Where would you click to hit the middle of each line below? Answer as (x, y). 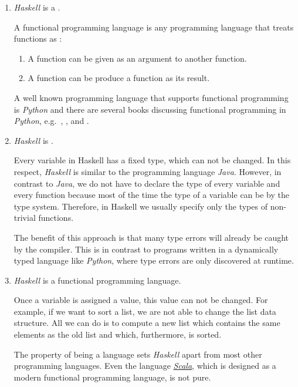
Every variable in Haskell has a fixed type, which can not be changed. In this (152, 160)
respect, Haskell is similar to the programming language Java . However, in (148, 171)
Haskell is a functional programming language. (97, 280)
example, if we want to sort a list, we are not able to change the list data (145, 311)
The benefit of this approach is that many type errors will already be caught (151, 237)
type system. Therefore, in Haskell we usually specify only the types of (140, 206)
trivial (25, 218)
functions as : (38, 38)
